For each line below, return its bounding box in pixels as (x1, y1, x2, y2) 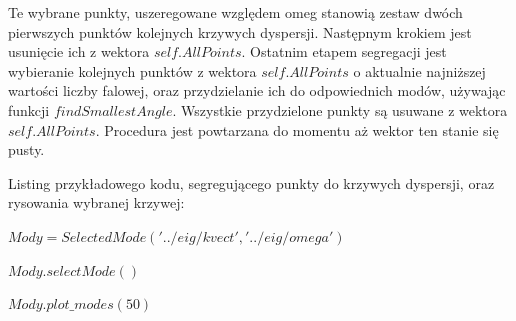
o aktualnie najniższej (353, 60, 486, 81)
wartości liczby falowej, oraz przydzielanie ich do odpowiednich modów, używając (8, 80, 506, 101)
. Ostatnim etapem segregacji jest (241, 41, 447, 62)
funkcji (8, 99, 50, 120)
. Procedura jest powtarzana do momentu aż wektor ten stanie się (95, 119, 499, 140)
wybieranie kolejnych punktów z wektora (8, 60, 257, 81)
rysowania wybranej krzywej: (8, 192, 185, 213)
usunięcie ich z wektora (8, 41, 150, 62)
